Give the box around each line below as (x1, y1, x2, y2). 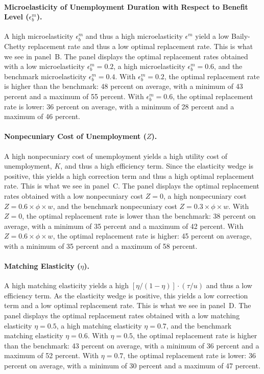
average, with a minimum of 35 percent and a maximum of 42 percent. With (4, 220, 244, 231)
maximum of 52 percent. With (4, 350, 99, 361)
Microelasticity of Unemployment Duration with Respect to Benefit (4, 1, 248, 12)
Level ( (4, 11, 29, 22)
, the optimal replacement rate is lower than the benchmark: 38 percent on (22, 211, 256, 221)
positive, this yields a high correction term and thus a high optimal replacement (4, 170, 254, 181)
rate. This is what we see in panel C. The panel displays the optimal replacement (4, 180, 259, 191)
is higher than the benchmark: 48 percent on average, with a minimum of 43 (4, 81, 243, 91)
